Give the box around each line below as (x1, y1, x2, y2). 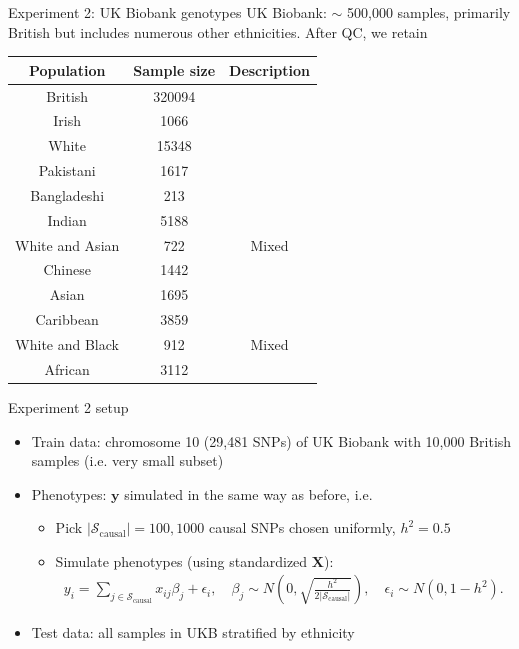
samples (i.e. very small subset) (31, 450, 224, 471)
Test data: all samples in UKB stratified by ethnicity (31, 621, 355, 642)
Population (28, 59, 106, 80)
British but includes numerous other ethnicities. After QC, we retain (8, 21, 428, 42)
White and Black (15, 333, 119, 354)
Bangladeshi (30, 184, 105, 205)
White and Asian (15, 234, 120, 255)
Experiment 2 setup (8, 396, 129, 417)
